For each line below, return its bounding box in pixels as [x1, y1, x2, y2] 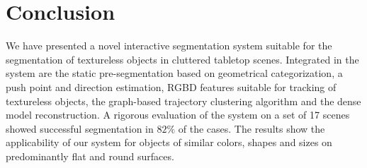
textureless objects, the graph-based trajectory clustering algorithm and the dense [6, 93, 361, 108]
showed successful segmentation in [6, 121, 154, 136]
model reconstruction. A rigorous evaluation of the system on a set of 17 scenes [6, 107, 350, 122]
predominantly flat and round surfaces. [6, 148, 174, 163]
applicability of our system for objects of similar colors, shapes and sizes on [6, 135, 332, 150]
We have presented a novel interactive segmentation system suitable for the [6, 38, 332, 53]
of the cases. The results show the [178, 121, 325, 136]
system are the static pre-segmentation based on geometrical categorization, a [6, 66, 343, 80]
